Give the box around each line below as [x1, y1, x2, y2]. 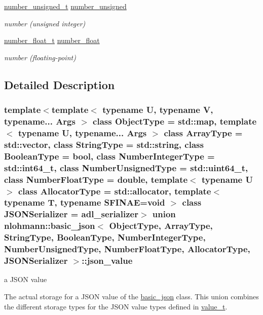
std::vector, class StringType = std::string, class [4, 138, 204, 150]
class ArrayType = [164, 126, 243, 139]
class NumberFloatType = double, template [4, 173, 188, 185]
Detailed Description [4, 76, 115, 92]
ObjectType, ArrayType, [109, 219, 213, 232]
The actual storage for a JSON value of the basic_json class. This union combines [4, 291, 259, 301]
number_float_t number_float [4, 35, 100, 46]
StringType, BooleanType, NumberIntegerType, [4, 231, 206, 244]
